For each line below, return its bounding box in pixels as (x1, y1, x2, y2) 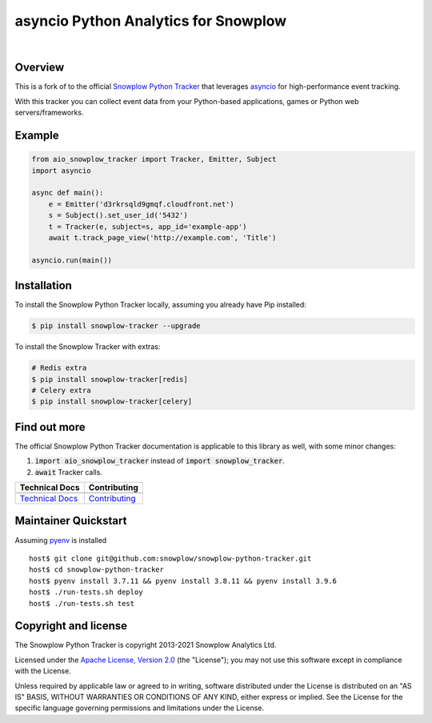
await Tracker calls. (34, 467, 103, 476)
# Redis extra (31, 364, 87, 372)
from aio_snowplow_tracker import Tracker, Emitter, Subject (31, 155, 277, 164)
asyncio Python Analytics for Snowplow (14, 12, 287, 30)
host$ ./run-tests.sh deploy (29, 588, 143, 596)
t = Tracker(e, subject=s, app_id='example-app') (48, 222, 247, 231)
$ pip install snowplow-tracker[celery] (31, 397, 192, 406)
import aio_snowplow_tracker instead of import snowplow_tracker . (34, 456, 286, 466)
